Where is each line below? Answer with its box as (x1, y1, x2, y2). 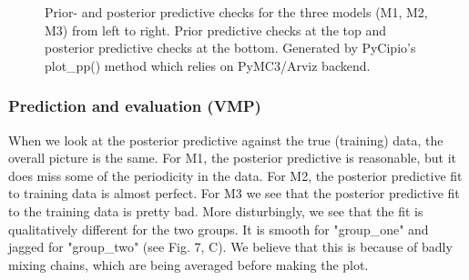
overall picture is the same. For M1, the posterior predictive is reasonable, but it (8, 148, 457, 167)
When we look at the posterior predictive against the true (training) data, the (8, 130, 444, 149)
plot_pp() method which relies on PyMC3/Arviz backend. (45, 55, 371, 75)
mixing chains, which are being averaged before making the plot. (8, 255, 369, 274)
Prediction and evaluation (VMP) (8, 95, 261, 117)
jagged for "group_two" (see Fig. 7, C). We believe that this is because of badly (8, 237, 453, 256)
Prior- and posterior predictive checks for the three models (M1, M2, (45, 3, 428, 21)
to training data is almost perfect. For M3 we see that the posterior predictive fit (8, 184, 460, 203)
